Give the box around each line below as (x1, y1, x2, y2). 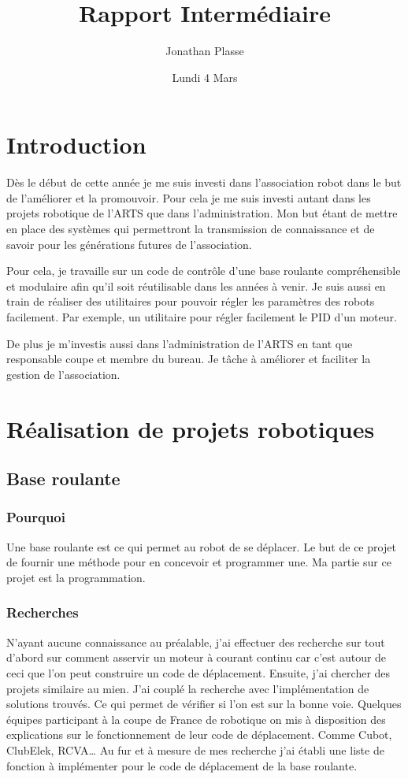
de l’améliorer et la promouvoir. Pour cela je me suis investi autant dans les (6, 189, 371, 206)
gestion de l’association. (6, 365, 121, 382)
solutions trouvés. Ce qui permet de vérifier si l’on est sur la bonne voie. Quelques (6, 696, 402, 712)
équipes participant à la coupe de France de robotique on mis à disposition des (6, 710, 386, 727)
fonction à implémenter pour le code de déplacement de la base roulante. (6, 757, 358, 773)
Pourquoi (6, 507, 65, 527)
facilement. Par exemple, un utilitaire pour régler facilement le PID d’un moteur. (6, 309, 397, 325)
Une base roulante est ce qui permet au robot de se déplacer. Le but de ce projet (6, 538, 396, 555)
